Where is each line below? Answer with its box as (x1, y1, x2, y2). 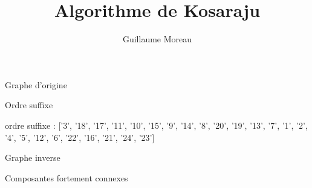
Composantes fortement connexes (5, 171, 128, 184)
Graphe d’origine (5, 78, 67, 91)
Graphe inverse (5, 151, 60, 164)
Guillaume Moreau (122, 33, 192, 45)
